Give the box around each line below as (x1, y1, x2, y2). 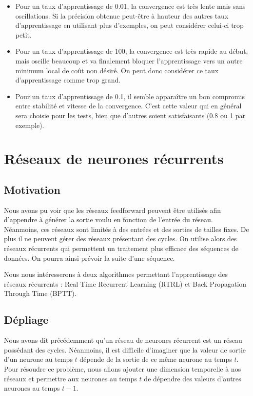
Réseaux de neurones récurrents (4, 148, 224, 168)
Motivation (4, 182, 60, 197)
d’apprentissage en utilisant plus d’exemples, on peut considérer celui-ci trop (15, 20, 244, 30)
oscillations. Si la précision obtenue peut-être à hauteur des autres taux (15, 10, 229, 21)
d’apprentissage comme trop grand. (15, 75, 121, 85)
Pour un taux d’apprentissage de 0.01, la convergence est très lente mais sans (15, 1, 246, 11)
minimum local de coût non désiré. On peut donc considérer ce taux (15, 65, 219, 75)
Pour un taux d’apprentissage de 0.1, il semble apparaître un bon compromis (15, 91, 245, 101)
